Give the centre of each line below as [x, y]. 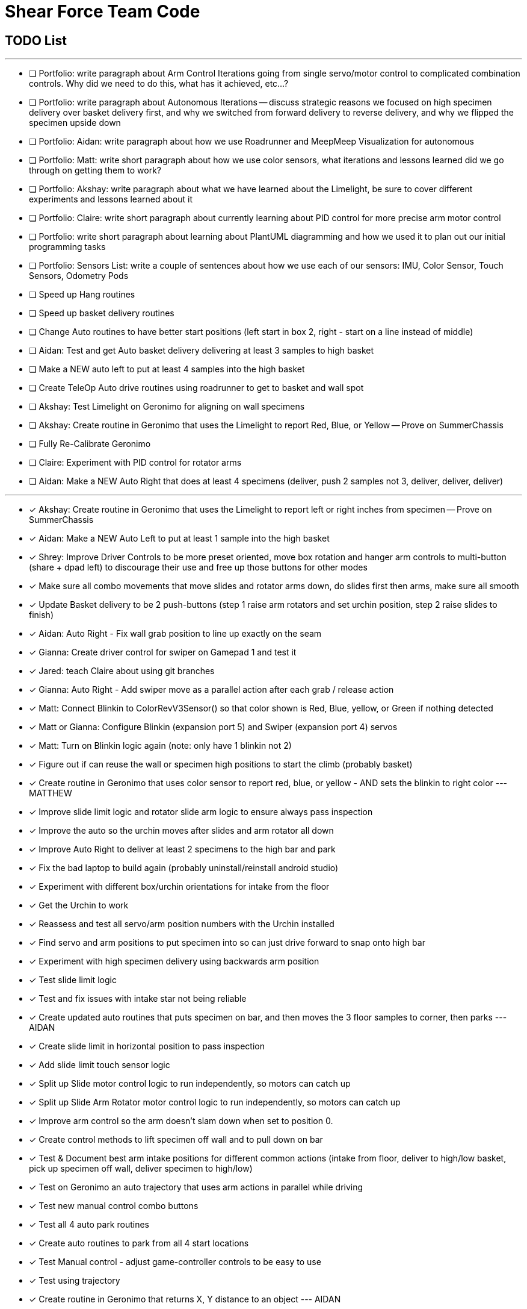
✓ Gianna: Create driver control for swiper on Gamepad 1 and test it [163, 652]
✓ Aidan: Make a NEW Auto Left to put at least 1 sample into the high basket [179, 539]
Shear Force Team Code [103, 11]
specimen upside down [75, 123]
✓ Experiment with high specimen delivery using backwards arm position [174, 961]
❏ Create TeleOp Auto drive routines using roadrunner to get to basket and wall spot [196, 388]
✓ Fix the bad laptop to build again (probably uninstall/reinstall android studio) [184, 868]
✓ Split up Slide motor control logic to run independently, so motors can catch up [190, 1084]
